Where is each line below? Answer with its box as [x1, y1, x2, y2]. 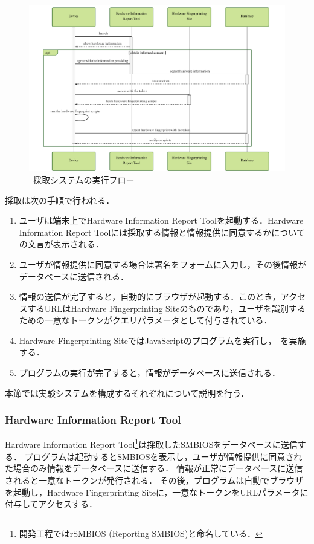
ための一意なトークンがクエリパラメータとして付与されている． [19, 314, 272, 326]
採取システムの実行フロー [33, 173, 135, 186]
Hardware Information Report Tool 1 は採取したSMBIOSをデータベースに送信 [5, 436, 298, 451]
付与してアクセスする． [5, 497, 97, 510]
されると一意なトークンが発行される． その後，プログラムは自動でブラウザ [5, 473, 304, 486]
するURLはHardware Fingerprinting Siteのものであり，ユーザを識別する [27, 302, 306, 314]
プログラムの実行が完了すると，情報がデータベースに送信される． [19, 366, 281, 379]
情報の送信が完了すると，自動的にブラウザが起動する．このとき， [19, 290, 281, 303]
